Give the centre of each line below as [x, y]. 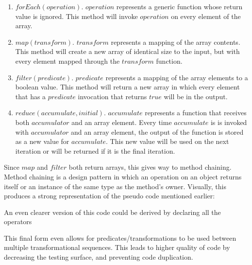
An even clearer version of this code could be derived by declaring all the [112, 212]
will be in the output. [196, 96]
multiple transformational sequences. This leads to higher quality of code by [117, 247]
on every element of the [206, 16]
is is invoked [229, 122]
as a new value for [42, 141]
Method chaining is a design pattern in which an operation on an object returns [123, 176]
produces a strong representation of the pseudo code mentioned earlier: [109, 196]
